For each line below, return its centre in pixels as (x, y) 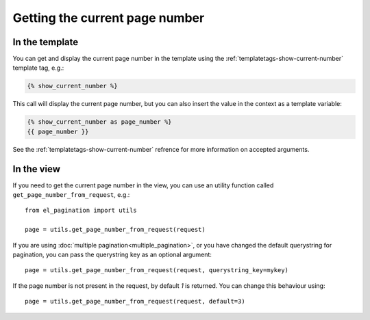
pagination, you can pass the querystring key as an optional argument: (112, 255)
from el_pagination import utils (81, 211)
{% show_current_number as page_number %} (99, 122)
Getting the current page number (109, 18)
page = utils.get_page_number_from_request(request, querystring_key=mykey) (157, 270)
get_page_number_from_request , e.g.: (71, 195)
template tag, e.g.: (38, 68)
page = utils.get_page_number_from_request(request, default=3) (135, 302)
